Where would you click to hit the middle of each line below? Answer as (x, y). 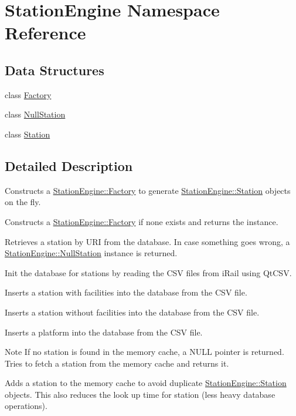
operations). (26, 406)
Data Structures (55, 70)
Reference (45, 33)
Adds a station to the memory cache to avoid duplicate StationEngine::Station (146, 383)
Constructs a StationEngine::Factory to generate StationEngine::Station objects (148, 190)
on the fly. (23, 202)
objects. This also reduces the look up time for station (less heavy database (140, 394)
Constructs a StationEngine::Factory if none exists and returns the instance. (142, 221)
